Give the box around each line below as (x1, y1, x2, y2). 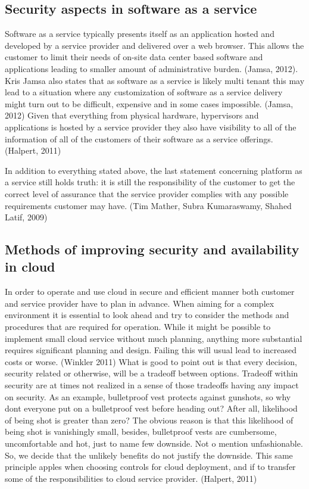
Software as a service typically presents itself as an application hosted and (5, 27, 274, 40)
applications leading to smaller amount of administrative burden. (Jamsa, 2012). (5, 62, 298, 74)
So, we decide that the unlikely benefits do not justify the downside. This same (5, 448, 293, 461)
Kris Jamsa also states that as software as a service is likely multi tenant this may (5, 74, 305, 86)
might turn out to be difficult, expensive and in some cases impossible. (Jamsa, (5, 97, 294, 110)
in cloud (5, 257, 55, 276)
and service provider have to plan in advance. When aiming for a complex (5, 297, 274, 309)
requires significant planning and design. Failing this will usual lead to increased (5, 344, 297, 356)
